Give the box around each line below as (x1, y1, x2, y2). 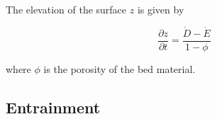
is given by (137, 2, 184, 16)
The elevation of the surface (6, 2, 127, 16)
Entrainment (6, 96, 101, 118)
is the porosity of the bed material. (43, 61, 196, 76)
